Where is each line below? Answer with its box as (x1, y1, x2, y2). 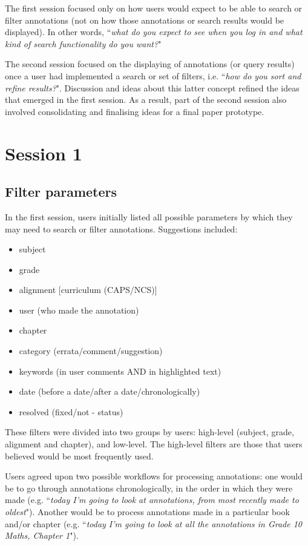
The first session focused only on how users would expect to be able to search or (5, 2, 303, 14)
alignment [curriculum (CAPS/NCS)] (19, 283, 157, 296)
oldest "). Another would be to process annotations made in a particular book (5, 505, 290, 518)
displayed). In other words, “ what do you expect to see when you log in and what (5, 25, 303, 38)
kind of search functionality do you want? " (5, 37, 162, 50)
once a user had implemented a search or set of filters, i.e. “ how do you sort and (5, 69, 301, 82)
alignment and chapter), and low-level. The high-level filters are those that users (5, 438, 303, 450)
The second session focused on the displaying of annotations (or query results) (5, 58, 295, 70)
